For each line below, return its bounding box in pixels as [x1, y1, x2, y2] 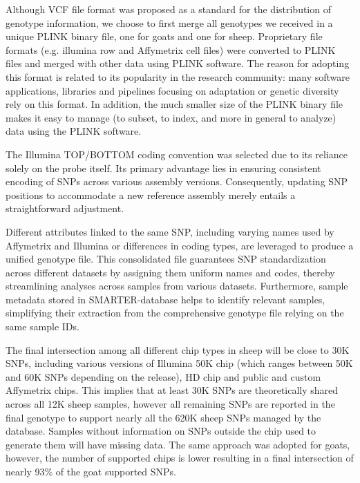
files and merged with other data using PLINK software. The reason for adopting [6, 56, 350, 70]
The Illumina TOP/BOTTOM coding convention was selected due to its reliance [6, 146, 348, 161]
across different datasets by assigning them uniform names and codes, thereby [6, 265, 335, 279]
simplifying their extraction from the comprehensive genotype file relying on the [6, 305, 344, 320]
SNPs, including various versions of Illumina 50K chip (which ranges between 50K [6, 356, 353, 370]
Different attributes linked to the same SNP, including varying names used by [6, 224, 334, 238]
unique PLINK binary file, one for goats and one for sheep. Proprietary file [6, 29, 323, 44]
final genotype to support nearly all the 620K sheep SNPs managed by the [6, 410, 321, 424]
